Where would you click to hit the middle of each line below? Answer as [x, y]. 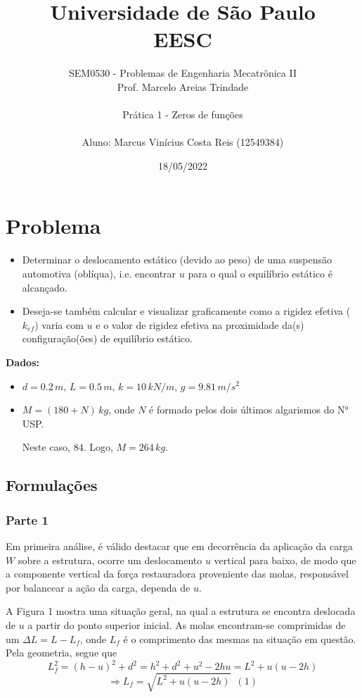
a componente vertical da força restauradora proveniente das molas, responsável [177, 574]
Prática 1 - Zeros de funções [183, 114]
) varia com [59, 324]
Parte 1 [27, 519]
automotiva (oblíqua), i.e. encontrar [99, 273]
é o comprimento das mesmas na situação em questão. [240, 638]
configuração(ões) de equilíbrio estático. [107, 338]
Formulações [52, 485]
